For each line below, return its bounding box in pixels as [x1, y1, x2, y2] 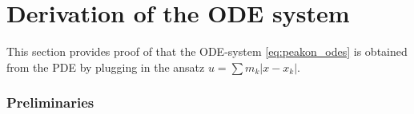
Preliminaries [6, 92, 94, 112]
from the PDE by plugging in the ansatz [6, 58, 205, 75]
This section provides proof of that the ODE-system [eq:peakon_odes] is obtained [6, 43, 408, 60]
